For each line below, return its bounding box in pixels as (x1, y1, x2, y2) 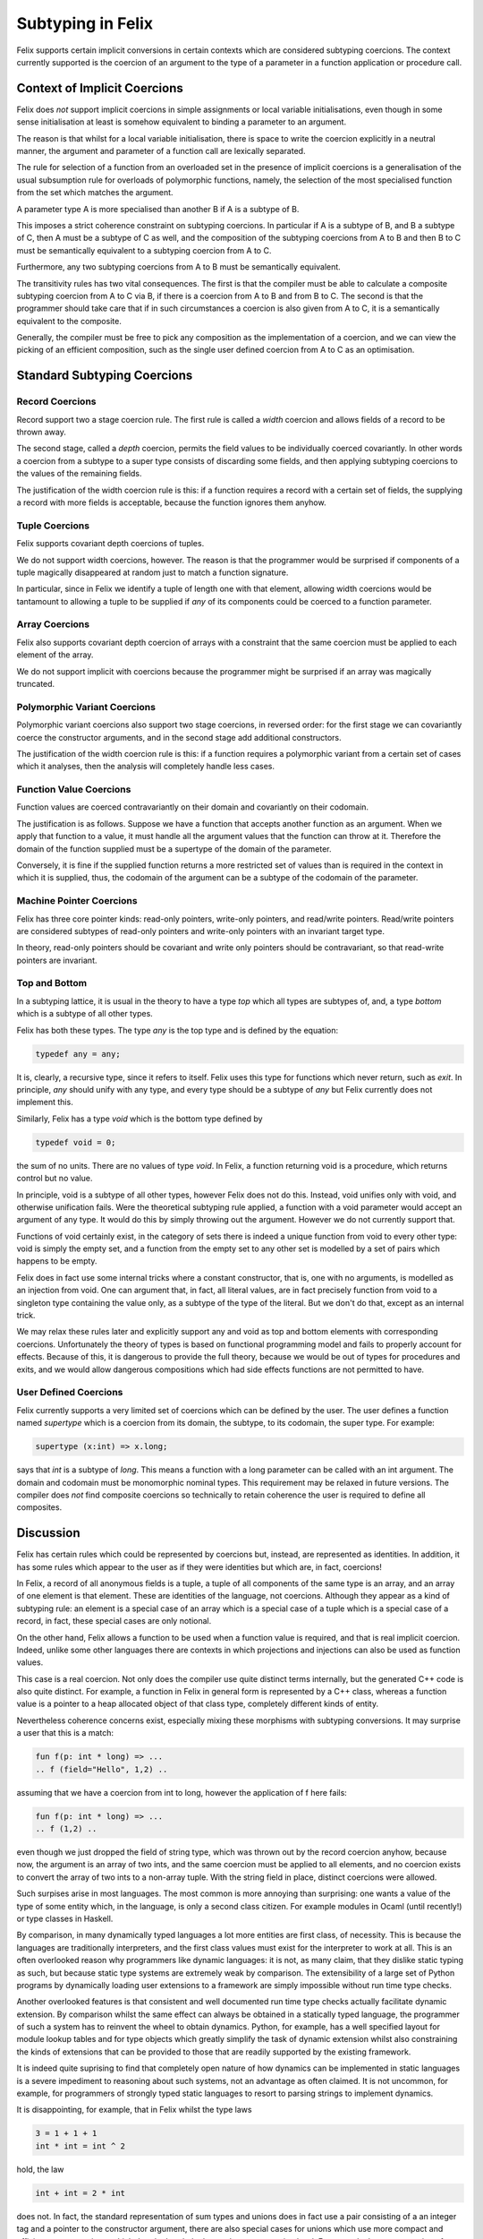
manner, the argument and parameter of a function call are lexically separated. (16, 146, 306, 157)
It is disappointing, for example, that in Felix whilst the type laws (16, 2105, 252, 2115)
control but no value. (16, 1173, 93, 1184)
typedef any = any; (35, 1049, 121, 1059)
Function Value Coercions (16, 784, 131, 796)
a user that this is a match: (16, 1728, 114, 1738)
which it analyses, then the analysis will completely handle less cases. (16, 761, 275, 772)
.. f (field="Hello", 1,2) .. (35, 1764, 168, 1774)
